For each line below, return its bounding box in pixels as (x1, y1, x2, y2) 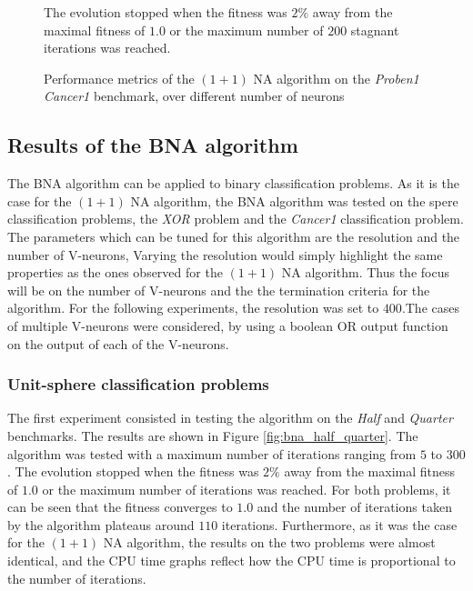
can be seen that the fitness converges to (7, 497, 233, 516)
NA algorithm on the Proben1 (253, 68, 419, 87)
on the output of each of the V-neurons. (7, 334, 229, 353)
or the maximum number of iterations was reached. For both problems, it (42, 479, 451, 498)
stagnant (350, 20, 399, 39)
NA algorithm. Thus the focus (281, 263, 449, 282)
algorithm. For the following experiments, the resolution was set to (7, 298, 379, 317)
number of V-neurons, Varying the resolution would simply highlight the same (7, 245, 443, 264)
